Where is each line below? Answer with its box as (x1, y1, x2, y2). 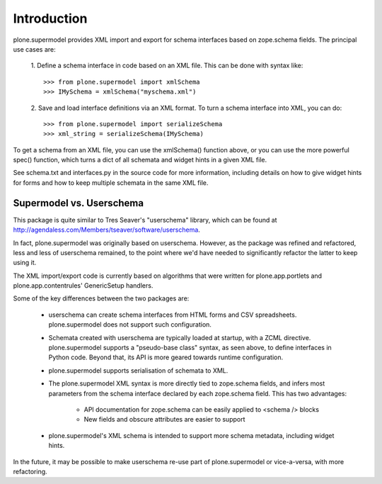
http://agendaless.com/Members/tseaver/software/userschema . (13, 225, 201, 234)
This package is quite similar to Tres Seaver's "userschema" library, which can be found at (13, 215, 277, 224)
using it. (13, 259, 37, 267)
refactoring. (13, 467, 47, 475)
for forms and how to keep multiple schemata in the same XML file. (13, 178, 209, 187)
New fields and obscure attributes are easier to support (83, 415, 245, 424)
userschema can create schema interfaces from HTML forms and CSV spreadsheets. (48, 310, 297, 319)
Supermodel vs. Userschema (13, 197, 144, 209)
